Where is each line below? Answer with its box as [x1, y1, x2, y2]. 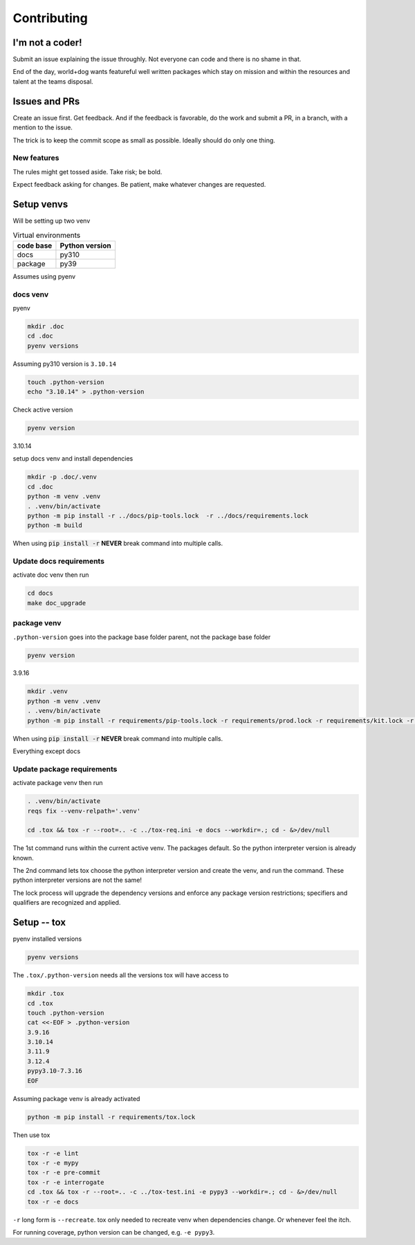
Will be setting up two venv [12, 216, 91, 225]
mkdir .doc [27, 322, 64, 330]
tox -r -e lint [27, 1149, 79, 1157]
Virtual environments [12, 230, 81, 240]
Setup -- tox [12, 916, 66, 928]
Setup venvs [12, 198, 68, 210]
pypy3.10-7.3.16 [27, 1067, 83, 1075]
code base [17, 241, 53, 250]
